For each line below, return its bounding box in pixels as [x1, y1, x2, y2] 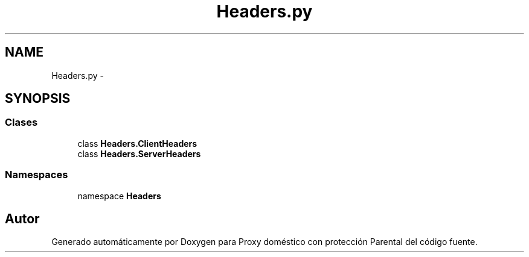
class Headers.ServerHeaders [77, 148, 201, 159]
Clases [5, 116, 38, 129]
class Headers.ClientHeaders [77, 138, 197, 149]
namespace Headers [77, 190, 161, 201]
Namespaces [5, 169, 68, 181]
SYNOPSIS [5, 91, 71, 107]
